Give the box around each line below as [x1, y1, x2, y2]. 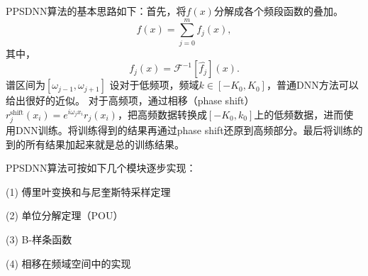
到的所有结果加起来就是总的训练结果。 [6, 136, 184, 151]
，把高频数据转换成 [117, 106, 207, 121]
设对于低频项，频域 [109, 77, 199, 92]
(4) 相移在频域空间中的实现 [6, 255, 131, 270]
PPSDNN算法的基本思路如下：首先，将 [6, 4, 186, 18]
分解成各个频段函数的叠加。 [213, 4, 343, 18]
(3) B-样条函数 [6, 232, 72, 247]
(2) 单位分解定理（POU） [6, 208, 123, 223]
